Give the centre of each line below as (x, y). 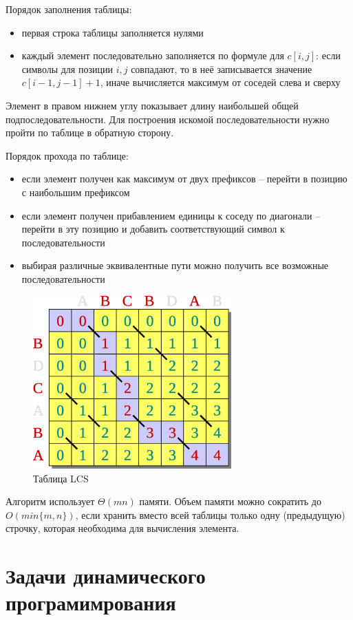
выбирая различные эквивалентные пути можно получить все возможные (175, 265)
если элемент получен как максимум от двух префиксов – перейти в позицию (184, 179)
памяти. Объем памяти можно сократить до (230, 501)
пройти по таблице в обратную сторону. (90, 132)
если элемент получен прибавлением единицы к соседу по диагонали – (171, 215)
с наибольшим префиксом (76, 192)
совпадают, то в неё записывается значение (222, 68)
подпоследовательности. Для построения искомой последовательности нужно (168, 119)
